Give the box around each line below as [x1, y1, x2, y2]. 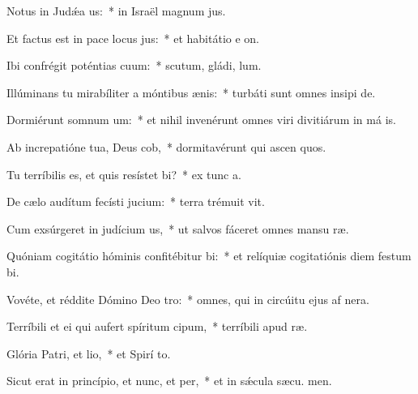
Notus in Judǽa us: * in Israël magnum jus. [6, 2, 226, 19]
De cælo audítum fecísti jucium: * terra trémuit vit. [6, 193, 265, 210]
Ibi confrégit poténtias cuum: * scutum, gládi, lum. [6, 57, 262, 74]
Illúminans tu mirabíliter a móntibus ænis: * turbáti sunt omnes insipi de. [6, 84, 376, 101]
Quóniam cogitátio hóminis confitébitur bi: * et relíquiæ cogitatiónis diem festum [6, 247, 412, 264]
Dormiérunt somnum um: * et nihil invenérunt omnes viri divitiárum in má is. [6, 111, 396, 128]
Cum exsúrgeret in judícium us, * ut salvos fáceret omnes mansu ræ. [6, 220, 349, 237]
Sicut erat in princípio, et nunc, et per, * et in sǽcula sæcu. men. [6, 372, 332, 389]
